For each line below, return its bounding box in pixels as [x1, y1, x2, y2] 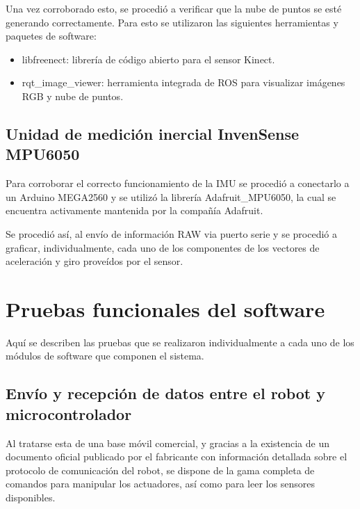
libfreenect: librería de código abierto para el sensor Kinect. [22, 51, 275, 66]
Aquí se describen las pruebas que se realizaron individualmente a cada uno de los [6, 334, 354, 349]
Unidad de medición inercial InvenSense [6, 122, 300, 144]
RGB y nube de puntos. [22, 88, 124, 103]
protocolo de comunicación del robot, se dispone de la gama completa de [6, 462, 315, 477]
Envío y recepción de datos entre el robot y [6, 382, 326, 404]
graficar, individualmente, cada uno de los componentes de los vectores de [6, 240, 320, 255]
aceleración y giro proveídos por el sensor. [6, 254, 183, 268]
